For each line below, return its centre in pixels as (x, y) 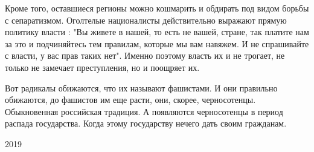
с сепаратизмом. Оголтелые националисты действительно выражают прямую (146, 20)
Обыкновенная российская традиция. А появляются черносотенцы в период (144, 111)
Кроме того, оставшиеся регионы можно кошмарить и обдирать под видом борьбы (157, 8)
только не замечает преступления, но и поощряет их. (102, 67)
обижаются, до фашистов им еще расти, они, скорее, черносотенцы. (130, 100)
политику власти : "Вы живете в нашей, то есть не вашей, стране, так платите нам (157, 32)
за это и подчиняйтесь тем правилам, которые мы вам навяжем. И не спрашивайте (157, 43)
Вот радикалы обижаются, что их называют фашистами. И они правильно (141, 88)
